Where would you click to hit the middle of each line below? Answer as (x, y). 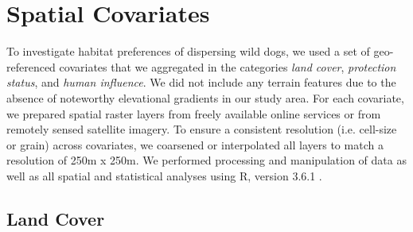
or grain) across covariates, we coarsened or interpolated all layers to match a (195, 144)
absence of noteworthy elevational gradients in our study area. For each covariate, (205, 97)
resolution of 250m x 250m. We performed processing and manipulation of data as (206, 160)
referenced (31, 66)
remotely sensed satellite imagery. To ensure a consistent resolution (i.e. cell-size (202, 129)
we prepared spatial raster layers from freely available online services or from (194, 113)
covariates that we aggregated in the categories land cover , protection (228, 66)
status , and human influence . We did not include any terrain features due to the (201, 82)
